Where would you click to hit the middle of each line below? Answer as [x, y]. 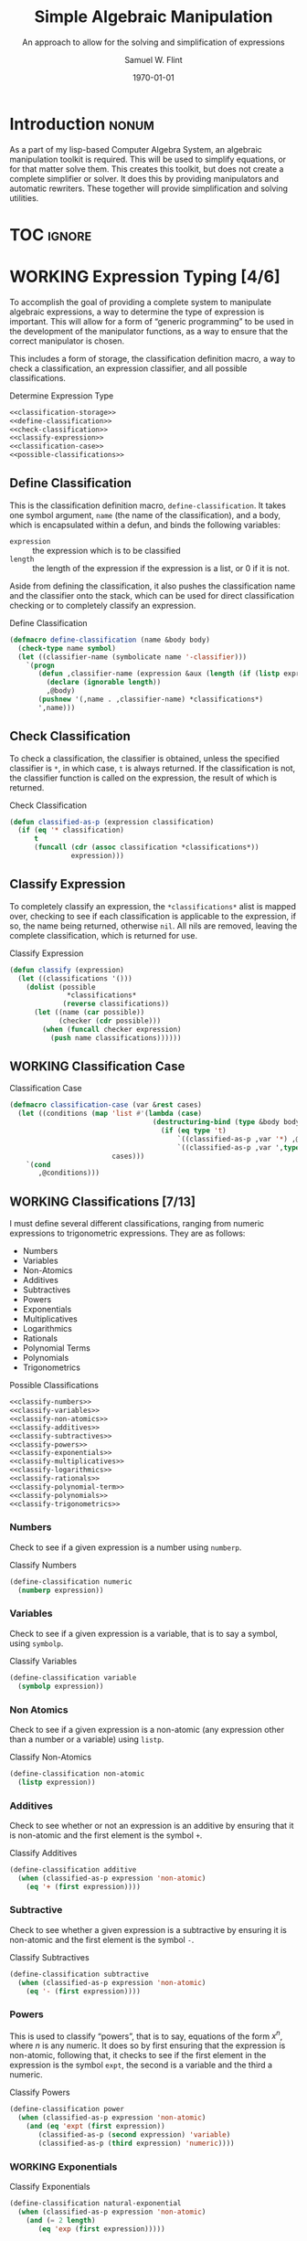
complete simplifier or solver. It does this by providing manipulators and [144, 178]
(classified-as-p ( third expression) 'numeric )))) [136, 2143]
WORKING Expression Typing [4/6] [145, 277]
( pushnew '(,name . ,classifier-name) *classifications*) [150, 699]
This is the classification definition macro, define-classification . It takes [148, 505]
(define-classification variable [73, 1678]
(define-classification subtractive [79, 1974]
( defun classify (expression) [67, 970]
